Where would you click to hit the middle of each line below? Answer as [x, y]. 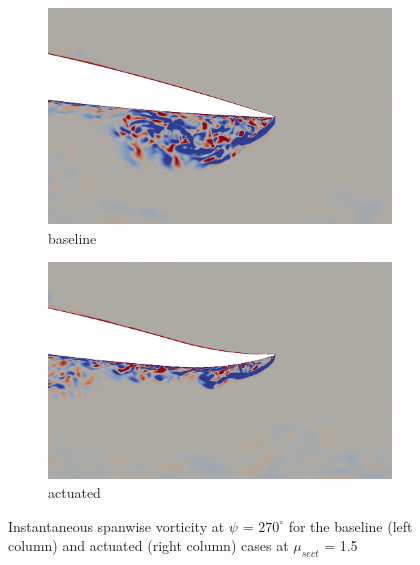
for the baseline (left [350, 525]
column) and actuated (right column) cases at [148, 545]
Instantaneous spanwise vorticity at [116, 525]
